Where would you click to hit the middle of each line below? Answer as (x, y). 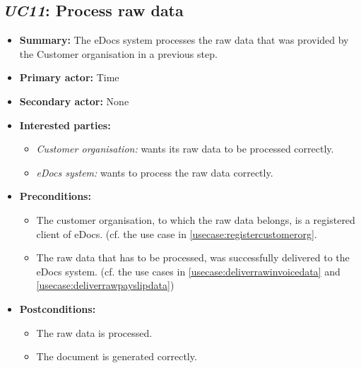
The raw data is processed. (94, 332)
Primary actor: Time (69, 77)
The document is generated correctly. (117, 356)
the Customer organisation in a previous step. (118, 53)
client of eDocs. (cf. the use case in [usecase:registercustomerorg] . (177, 233)
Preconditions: (55, 196)
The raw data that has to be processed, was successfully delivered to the (193, 257)
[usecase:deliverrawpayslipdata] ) (105, 285)
